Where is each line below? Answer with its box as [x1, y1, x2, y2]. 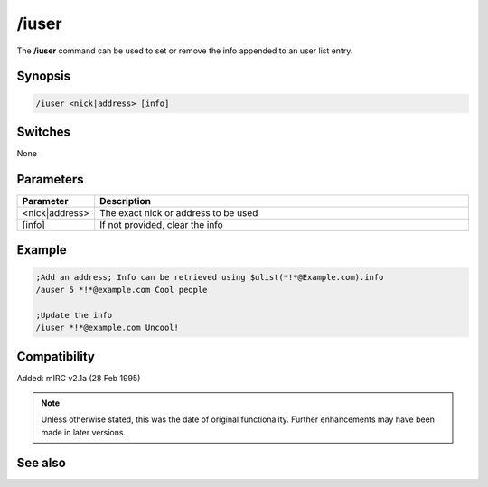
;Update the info [35, 310, 113, 320]
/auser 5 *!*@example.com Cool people [35, 285, 208, 295]
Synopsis [16, 69, 71, 84]
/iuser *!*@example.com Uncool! [35, 323, 180, 333]
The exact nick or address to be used [99, 206, 258, 219]
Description [99, 194, 151, 207]
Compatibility [16, 349, 95, 364]
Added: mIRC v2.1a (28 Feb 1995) [16, 372, 141, 383]
